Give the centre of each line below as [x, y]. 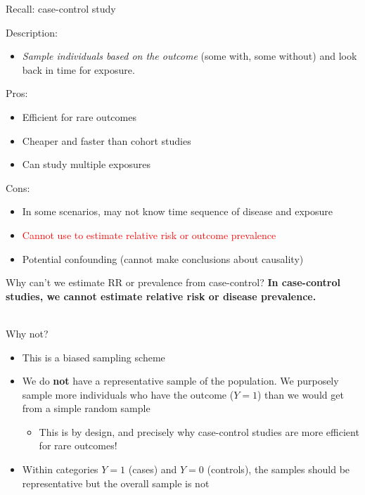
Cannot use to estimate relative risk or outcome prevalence [149, 234]
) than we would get [301, 394]
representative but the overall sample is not [116, 483]
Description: [32, 32]
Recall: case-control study [61, 8]
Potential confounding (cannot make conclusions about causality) [163, 258]
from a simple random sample [86, 408]
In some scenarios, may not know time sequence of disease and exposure [177, 211]
